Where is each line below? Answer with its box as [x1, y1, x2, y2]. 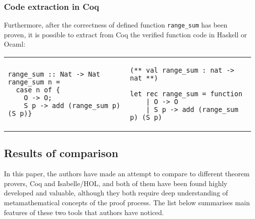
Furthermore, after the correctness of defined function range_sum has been [4, 20, 228, 30]
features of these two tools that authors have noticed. [4, 207, 164, 217]
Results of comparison [4, 145, 119, 161]
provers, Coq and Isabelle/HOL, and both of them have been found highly [4, 178, 228, 188]
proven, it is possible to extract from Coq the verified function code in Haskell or [4, 29, 247, 39]
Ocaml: [4, 39, 25, 49]
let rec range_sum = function [129, 90, 243, 98]
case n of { [16, 86, 60, 94]
